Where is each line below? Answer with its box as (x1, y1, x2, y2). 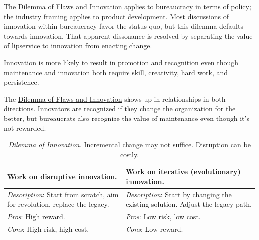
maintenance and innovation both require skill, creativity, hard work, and (4, 67, 228, 77)
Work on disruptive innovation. (7, 171, 117, 182)
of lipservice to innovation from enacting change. (4, 40, 152, 51)
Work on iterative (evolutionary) (126, 166, 241, 177)
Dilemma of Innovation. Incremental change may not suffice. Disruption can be (8, 139, 251, 150)
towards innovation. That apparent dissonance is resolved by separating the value (4, 30, 253, 41)
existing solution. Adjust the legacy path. (126, 199, 252, 209)
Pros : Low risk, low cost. (126, 211, 201, 222)
